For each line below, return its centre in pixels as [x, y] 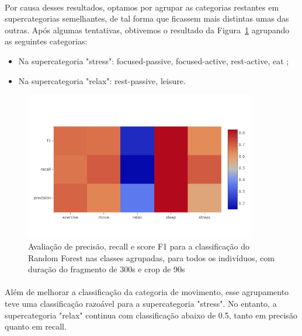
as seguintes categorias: [46, 41]
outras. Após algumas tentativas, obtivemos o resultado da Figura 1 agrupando [147, 30]
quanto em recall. [36, 326]
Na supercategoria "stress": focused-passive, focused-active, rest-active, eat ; [154, 60]
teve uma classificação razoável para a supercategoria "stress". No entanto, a [141, 304]
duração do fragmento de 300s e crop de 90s [107, 269]
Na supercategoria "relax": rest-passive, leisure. [102, 80]
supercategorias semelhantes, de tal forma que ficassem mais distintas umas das [147, 18]
